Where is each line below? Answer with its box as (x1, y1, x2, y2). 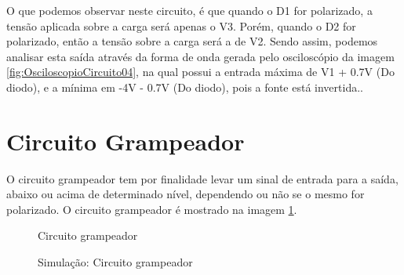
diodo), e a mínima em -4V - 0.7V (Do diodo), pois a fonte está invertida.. (6, 78, 363, 95)
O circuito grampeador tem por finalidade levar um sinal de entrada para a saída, (6, 170, 399, 186)
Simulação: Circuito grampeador (38, 254, 193, 270)
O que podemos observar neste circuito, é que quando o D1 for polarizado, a (6, 2, 373, 18)
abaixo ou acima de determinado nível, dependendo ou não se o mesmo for (6, 186, 365, 202)
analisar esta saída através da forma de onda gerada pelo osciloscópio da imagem (6, 48, 395, 64)
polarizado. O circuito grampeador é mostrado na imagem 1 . (6, 201, 297, 217)
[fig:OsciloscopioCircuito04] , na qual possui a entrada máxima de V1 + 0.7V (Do (6, 63, 395, 80)
